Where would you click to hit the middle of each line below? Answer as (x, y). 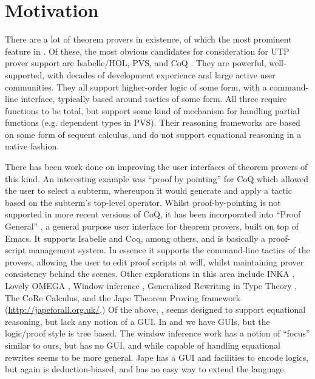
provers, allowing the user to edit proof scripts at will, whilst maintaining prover (154, 261)
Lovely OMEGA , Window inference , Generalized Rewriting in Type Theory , (151, 285)
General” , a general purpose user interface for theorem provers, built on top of (152, 226)
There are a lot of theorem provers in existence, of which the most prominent (148, 39)
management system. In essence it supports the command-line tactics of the (169, 250)
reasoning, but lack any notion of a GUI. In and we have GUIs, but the (137, 321)
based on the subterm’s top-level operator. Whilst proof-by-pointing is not (143, 202)
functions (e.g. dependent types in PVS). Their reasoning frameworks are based (153, 122)
